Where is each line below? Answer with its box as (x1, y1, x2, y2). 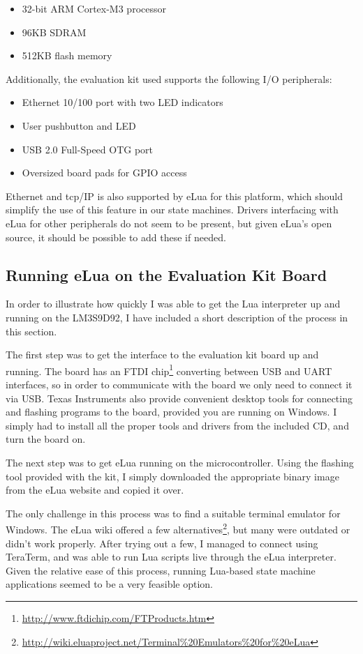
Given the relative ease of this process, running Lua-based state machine (6, 563, 316, 577)
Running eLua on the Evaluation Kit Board (6, 264, 327, 285)
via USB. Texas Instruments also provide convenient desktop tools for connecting (6, 390, 353, 405)
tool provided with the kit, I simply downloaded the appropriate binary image (6, 469, 339, 483)
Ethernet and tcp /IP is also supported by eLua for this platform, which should (6, 188, 343, 203)
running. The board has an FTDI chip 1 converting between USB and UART (6, 361, 332, 378)
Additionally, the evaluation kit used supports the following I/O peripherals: (6, 71, 332, 86)
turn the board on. (6, 432, 86, 446)
